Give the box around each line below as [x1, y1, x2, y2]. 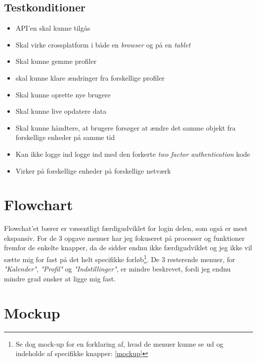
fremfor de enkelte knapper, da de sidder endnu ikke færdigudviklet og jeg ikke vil [4, 242, 252, 253]
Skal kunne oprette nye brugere [15, 89, 111, 99]
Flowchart [4, 194, 73, 215]
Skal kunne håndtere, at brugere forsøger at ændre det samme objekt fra [15, 122, 236, 133]
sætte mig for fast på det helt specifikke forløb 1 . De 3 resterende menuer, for [4, 253, 235, 264]
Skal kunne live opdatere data [15, 106, 107, 116]
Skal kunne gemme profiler [15, 56, 97, 66]
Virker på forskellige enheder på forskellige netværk [15, 165, 171, 176]
